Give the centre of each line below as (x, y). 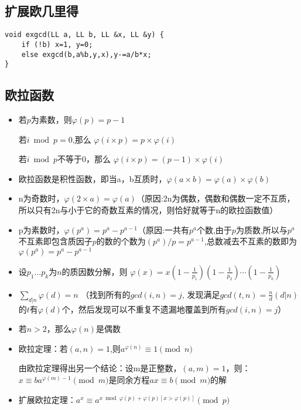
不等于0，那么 (84, 159)
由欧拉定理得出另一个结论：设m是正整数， (100, 368)
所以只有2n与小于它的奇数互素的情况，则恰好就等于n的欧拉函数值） (148, 210)
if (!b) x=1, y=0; (57, 44)
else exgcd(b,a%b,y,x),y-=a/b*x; (86, 54)
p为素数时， (41, 229)
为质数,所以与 (261, 229)
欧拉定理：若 (43, 348)
